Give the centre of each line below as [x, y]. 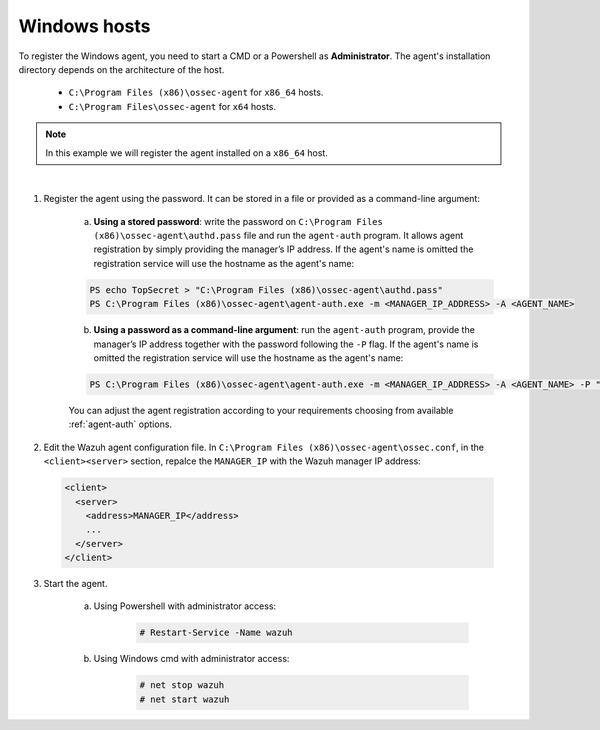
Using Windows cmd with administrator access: [191, 659]
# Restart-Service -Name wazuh [216, 633]
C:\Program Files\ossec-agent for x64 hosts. [172, 106]
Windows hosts [84, 26]
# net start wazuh [184, 699]
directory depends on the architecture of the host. [121, 69]
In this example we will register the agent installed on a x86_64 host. [187, 152]
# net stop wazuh [182, 685]
